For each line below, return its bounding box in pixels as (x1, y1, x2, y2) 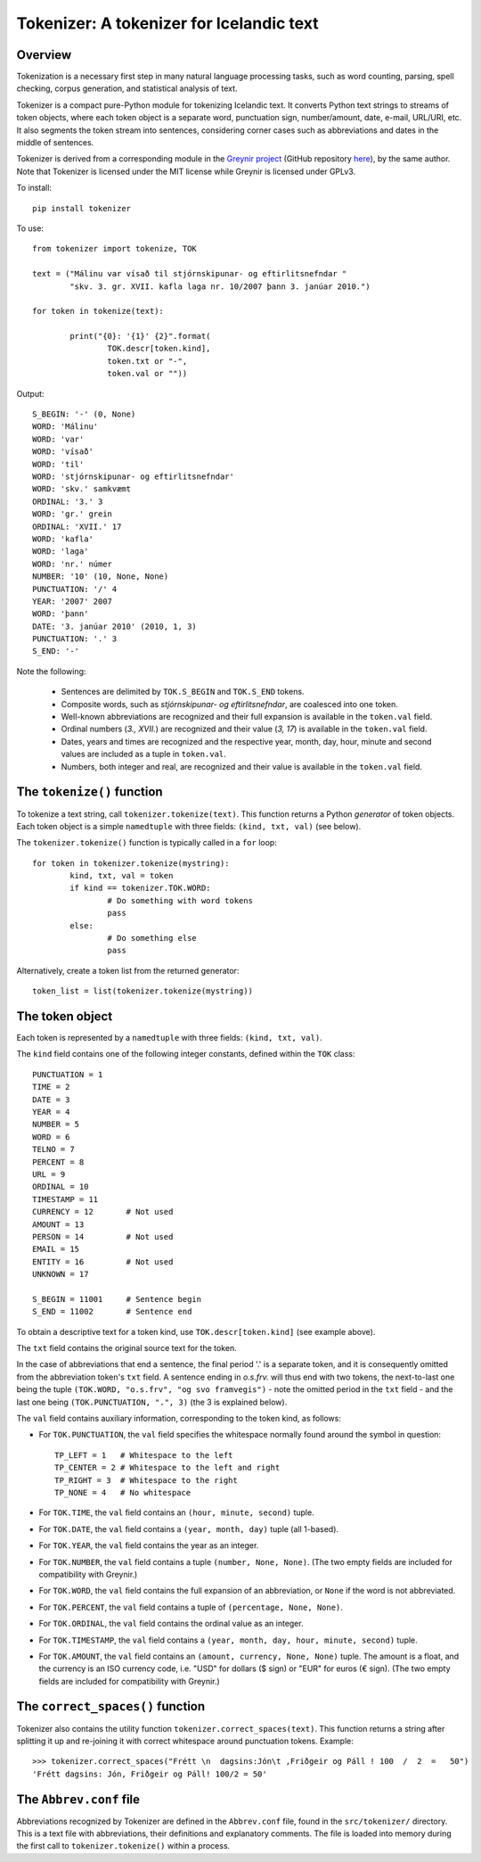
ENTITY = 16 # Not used (32, 1256, 174, 1266)
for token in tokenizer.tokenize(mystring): (32, 858, 231, 869)
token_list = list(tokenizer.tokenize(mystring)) (32, 986, 254, 996)
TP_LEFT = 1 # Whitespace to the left (54, 1450, 233, 1460)
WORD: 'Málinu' (32, 422, 99, 432)
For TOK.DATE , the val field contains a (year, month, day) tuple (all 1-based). (38, 1523, 338, 1534)
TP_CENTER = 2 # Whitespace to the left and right (54, 1462, 281, 1473)
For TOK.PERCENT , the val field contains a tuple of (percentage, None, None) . (38, 1602, 343, 1612)
